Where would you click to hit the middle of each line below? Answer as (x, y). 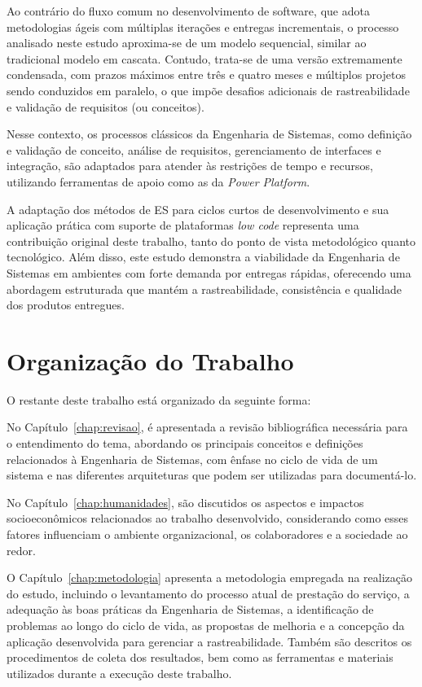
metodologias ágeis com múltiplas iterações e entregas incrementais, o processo (203, 26)
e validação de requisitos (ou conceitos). (105, 106)
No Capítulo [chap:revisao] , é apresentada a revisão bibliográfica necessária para (207, 427)
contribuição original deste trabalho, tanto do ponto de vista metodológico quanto (211, 241)
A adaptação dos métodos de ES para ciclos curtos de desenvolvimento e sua (198, 209)
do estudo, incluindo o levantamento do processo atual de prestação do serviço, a (208, 593)
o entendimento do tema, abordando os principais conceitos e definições (185, 443)
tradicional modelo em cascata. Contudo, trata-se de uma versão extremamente (204, 58)
